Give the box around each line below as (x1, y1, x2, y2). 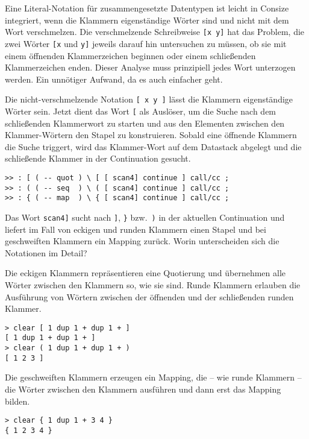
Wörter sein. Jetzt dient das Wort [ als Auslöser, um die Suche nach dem (5, 104, 276, 117)
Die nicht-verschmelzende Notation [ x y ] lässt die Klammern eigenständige (5, 93, 293, 106)
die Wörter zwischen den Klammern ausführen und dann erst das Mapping (5, 382, 281, 395)
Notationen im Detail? (5, 246, 87, 259)
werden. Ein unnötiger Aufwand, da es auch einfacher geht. (5, 72, 223, 85)
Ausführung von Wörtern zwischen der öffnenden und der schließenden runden (5, 290, 294, 303)
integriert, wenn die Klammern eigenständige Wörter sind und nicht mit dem (5, 13, 289, 26)
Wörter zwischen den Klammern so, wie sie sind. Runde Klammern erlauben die (5, 278, 301, 291)
